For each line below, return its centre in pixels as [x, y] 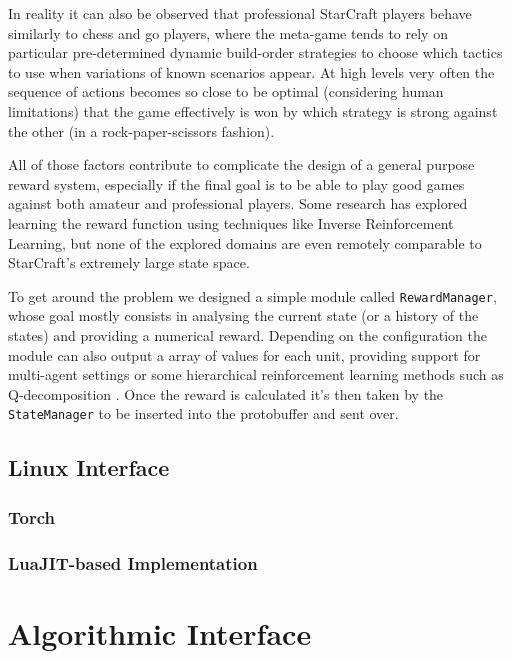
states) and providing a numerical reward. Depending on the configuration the [247, 334]
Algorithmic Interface [160, 632]
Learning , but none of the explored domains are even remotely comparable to [245, 242]
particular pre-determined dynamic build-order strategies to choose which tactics [255, 52]
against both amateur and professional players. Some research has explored [238, 203]
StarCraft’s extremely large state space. [129, 262]
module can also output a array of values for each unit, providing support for [244, 354]
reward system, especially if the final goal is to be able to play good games [236, 183]
